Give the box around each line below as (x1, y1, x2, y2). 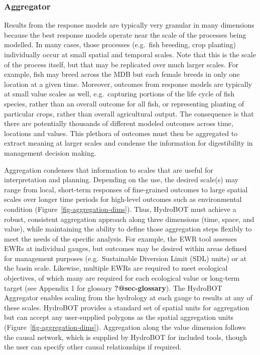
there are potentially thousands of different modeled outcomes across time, (4, 118, 233, 129)
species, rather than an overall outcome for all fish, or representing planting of (4, 98, 244, 108)
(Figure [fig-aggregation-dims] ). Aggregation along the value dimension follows (4, 322, 246, 332)
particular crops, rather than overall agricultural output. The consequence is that (4, 108, 254, 119)
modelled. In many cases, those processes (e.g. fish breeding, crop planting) (4, 39, 236, 50)
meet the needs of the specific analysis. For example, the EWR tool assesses (4, 233, 237, 244)
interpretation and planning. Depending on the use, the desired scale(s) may (4, 174, 238, 185)
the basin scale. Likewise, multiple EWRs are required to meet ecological (4, 263, 228, 273)
